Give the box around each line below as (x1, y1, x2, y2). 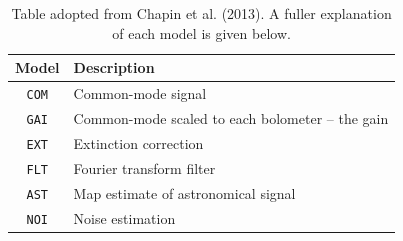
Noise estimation (73, 207, 176, 228)
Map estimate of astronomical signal (73, 182, 296, 203)
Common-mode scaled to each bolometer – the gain (73, 107, 389, 128)
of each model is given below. (112, 22, 291, 43)
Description (73, 57, 155, 78)
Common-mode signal (73, 83, 207, 104)
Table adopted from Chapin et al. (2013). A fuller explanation (11, 3, 392, 23)
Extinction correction (73, 132, 204, 153)
